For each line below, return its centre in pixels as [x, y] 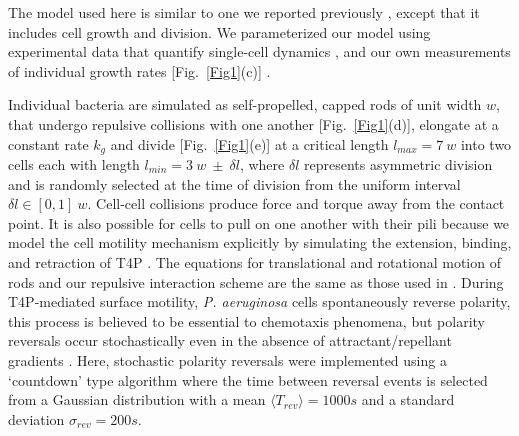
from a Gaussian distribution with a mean [137, 399]
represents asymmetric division [398, 164]
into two [486, 143]
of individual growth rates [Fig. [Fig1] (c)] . [139, 70]
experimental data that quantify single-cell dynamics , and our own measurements [259, 51]
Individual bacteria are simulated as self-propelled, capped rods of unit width [245, 104]
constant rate [48, 143]
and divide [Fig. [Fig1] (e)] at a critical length [249, 143]
